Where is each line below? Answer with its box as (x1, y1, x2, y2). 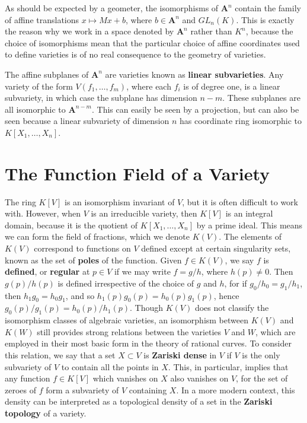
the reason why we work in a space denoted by (5, 25, 174, 37)
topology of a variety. (5, 406, 87, 419)
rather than (190, 25, 232, 37)
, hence (213, 289, 239, 301)
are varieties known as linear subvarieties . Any (105, 68, 284, 80)
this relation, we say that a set (5, 348, 116, 361)
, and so (65, 289, 95, 301)
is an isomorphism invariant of (64, 195, 175, 208)
